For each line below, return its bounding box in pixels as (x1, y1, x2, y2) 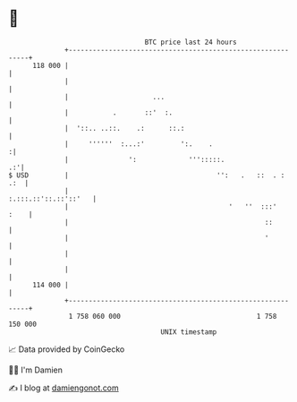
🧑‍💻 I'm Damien (8, 364, 64, 375)
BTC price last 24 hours (144, 38, 238, 47)
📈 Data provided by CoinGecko (8, 344, 125, 355)
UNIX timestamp (160, 327, 217, 337)
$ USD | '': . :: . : (8, 170, 285, 180)
